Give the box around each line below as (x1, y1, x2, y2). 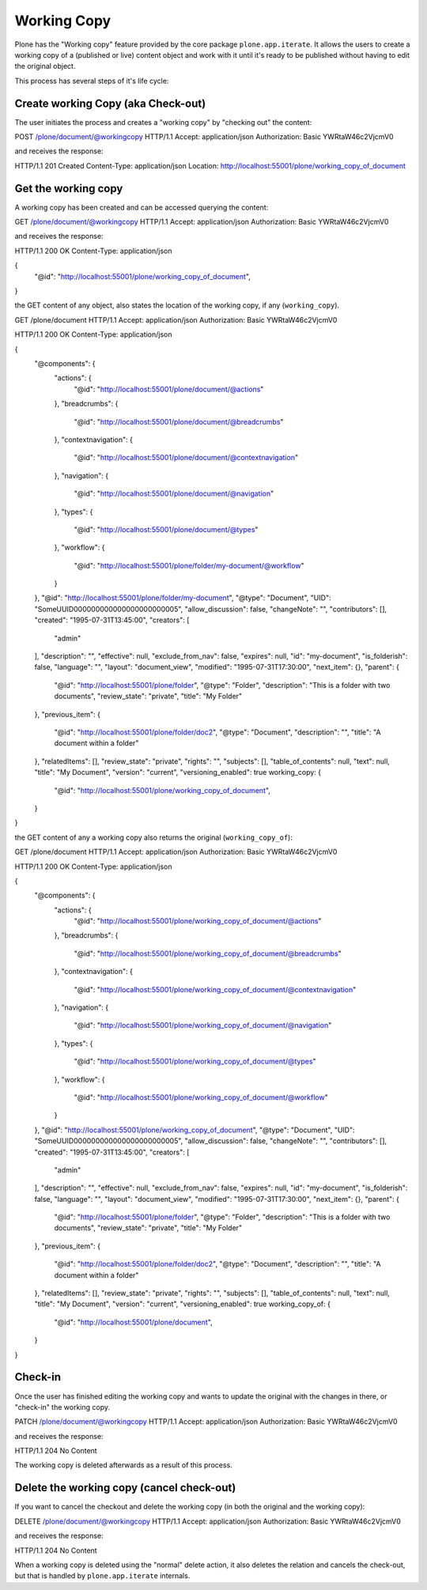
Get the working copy (14, 182, 123, 195)
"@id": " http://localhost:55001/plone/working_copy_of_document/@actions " (74, 916, 322, 926)
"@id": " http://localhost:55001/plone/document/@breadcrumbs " (74, 417, 284, 426)
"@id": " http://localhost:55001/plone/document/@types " (74, 524, 259, 534)
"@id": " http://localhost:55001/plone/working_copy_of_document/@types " (74, 1056, 316, 1067)
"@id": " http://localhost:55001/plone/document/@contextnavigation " (74, 453, 299, 463)
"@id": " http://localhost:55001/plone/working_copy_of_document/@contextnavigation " (74, 984, 357, 994)
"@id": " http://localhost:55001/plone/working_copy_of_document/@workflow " (74, 1092, 328, 1102)
